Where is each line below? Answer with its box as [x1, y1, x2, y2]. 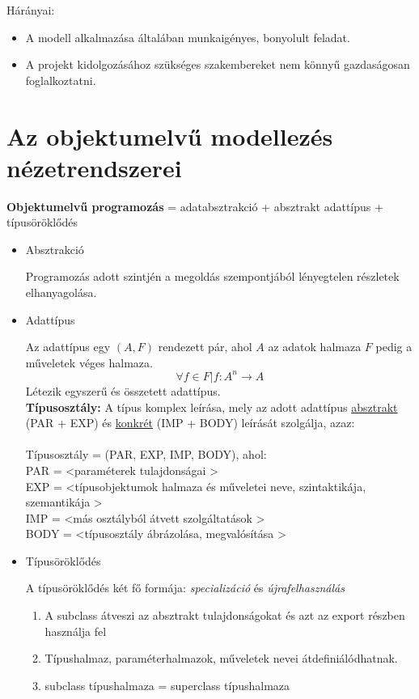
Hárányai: [6, 2, 55, 18]
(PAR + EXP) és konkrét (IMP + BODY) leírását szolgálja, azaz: [25, 414, 355, 431]
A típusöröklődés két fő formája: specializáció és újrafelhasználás [25, 579, 345, 596]
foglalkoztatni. [25, 71, 96, 88]
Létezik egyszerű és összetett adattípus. [25, 382, 221, 399]
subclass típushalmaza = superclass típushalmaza [44, 676, 290, 693]
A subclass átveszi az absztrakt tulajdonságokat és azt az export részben [44, 607, 405, 624]
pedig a [375, 338, 413, 355]
